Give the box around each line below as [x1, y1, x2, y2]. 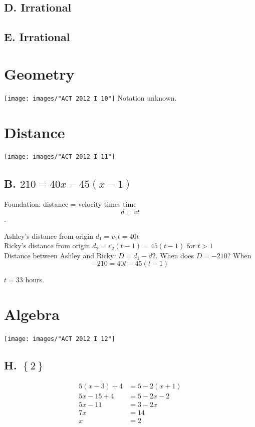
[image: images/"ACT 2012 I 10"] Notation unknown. [4, 92, 177, 103]
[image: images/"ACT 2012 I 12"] [4, 335, 115, 343]
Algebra [4, 304, 60, 324]
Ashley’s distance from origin [4, 230, 94, 241]
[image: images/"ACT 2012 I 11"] [4, 153, 115, 161]
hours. [25, 274, 44, 285]
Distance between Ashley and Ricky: [4, 250, 116, 260]
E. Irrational [4, 29, 70, 45]
